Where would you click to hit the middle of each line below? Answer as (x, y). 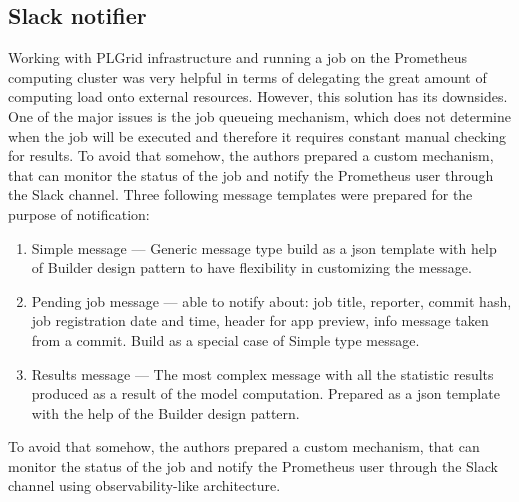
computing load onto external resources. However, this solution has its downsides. (258, 96)
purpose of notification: (79, 213)
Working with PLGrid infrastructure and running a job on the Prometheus (237, 57)
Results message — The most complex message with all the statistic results (262, 373)
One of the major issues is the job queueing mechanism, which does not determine (259, 115)
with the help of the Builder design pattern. (165, 412)
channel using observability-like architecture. (144, 485)
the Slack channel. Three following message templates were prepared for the (240, 194)
